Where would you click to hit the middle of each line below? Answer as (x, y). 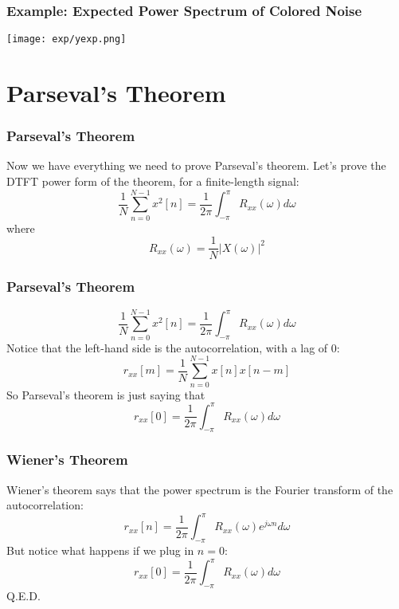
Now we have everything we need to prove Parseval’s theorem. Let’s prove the (196, 165)
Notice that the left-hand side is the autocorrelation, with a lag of (167, 347)
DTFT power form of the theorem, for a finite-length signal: (153, 181)
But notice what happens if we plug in (100, 550)
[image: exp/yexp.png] (66, 39)
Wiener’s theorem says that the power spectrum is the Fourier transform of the (200, 489)
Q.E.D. (23, 595)
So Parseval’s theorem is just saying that (106, 394)
